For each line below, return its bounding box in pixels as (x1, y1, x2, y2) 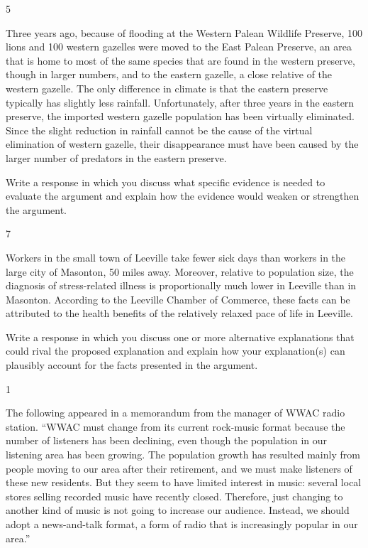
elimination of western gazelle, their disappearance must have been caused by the (6, 136, 359, 151)
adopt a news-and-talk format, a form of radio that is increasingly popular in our (6, 517, 358, 531)
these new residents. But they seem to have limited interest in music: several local (6, 475, 362, 490)
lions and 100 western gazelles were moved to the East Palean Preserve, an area (6, 39, 352, 54)
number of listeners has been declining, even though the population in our (6, 433, 328, 448)
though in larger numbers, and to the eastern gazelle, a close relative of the (6, 67, 333, 82)
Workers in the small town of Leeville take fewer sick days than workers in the (6, 249, 346, 264)
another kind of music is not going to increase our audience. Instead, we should (6, 503, 350, 517)
